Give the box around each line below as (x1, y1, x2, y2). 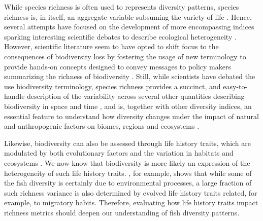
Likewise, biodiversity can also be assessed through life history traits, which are (4, 137, 251, 148)
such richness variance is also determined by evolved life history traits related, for (4, 187, 257, 198)
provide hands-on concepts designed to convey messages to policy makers (4, 61, 232, 71)
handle (4, 91, 25, 101)
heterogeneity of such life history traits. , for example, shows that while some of (4, 167, 252, 178)
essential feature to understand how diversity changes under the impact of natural (4, 110, 259, 121)
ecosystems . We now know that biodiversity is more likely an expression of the (4, 157, 250, 168)
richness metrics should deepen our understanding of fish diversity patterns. (4, 207, 240, 217)
